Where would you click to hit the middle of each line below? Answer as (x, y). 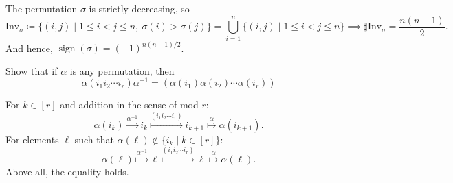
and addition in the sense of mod (129, 105)
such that (94, 139)
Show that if (32, 70)
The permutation (42, 8)
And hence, (29, 48)
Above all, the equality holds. (67, 172)
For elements (32, 139)
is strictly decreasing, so (139, 8)
